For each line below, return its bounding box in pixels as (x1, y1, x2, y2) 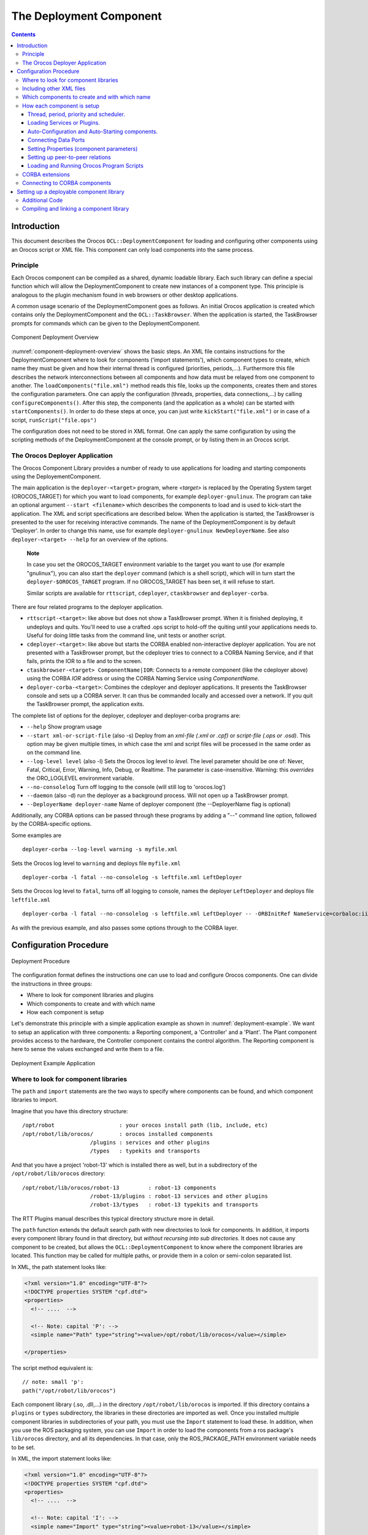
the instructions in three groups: (11, 980, 93, 987)
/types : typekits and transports (90, 1148, 201, 1154)
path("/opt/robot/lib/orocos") (22, 1387, 117, 1394)
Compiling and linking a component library (22, 205, 129, 212)
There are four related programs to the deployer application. (11, 604, 164, 611)
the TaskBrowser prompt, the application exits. (26, 701, 144, 708)
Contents (11, 31, 36, 38)
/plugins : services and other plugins (90, 1139, 210, 1146)
